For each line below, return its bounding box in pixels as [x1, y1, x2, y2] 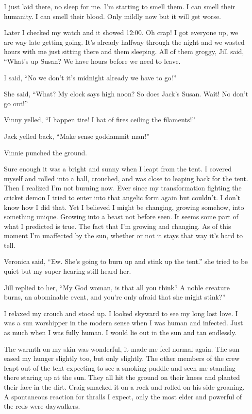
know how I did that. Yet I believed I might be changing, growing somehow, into [4, 202, 244, 212]
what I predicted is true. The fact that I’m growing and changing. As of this [4, 221, 231, 231]
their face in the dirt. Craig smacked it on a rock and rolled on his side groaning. [4, 382, 245, 392]
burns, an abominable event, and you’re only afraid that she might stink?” [4, 292, 226, 302]
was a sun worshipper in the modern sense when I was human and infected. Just [4, 318, 243, 328]
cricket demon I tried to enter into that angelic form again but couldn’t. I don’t [4, 192, 241, 202]
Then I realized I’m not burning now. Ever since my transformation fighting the [4, 183, 242, 193]
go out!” [4, 98, 28, 108]
